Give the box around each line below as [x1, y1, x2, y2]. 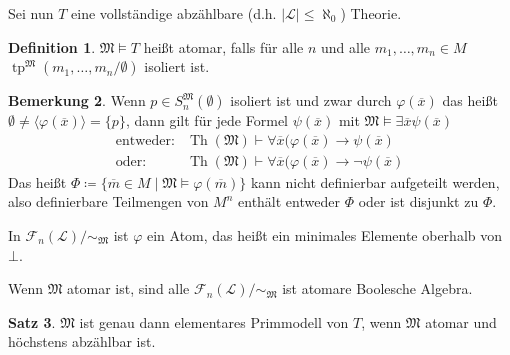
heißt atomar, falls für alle [143, 36, 304, 57]
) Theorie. [340, 3, 402, 23]
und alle [320, 36, 371, 57]
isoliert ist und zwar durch [230, 90, 392, 111]
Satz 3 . [8, 311, 56, 332]
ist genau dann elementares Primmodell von [79, 311, 349, 332]
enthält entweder [238, 191, 340, 212]
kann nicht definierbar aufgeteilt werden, [250, 171, 500, 192]
